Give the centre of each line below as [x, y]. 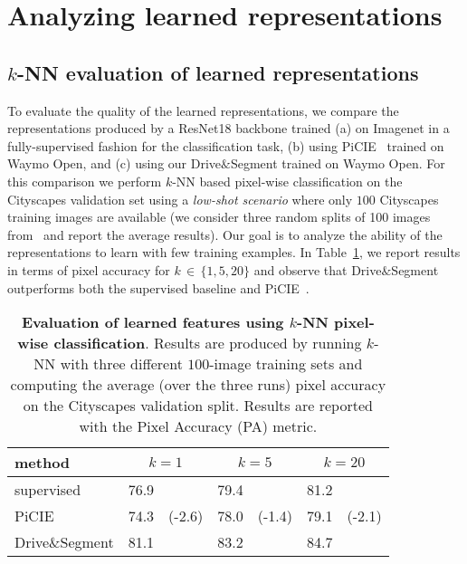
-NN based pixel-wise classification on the [287, 181]
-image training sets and [286, 364]
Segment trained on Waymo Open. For [338, 163]
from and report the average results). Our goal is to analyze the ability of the [225, 234]
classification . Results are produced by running [208, 343]
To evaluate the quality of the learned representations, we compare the [203, 110]
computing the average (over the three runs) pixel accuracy [198, 385]
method [43, 463]
